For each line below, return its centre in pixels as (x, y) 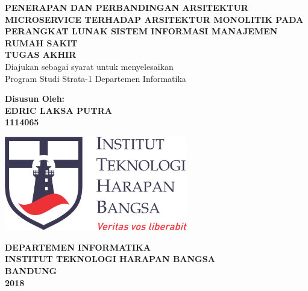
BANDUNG (31, 271)
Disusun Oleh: (35, 99)
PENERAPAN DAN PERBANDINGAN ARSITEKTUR (127, 7)
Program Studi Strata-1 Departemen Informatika (96, 78)
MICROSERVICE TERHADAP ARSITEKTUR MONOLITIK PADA (154, 19)
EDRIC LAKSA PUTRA (58, 110)
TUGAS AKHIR (41, 55)
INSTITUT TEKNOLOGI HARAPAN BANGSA (110, 259)
